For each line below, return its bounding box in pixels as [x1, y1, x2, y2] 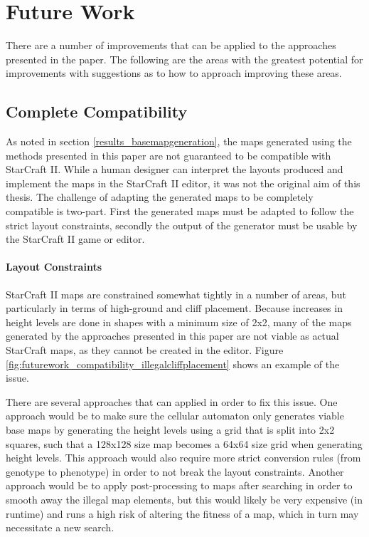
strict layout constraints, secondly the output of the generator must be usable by [6, 217, 358, 232]
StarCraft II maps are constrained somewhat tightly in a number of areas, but [6, 286, 346, 301]
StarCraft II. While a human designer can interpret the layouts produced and [6, 162, 343, 177]
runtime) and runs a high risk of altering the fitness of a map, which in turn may [6, 506, 359, 521]
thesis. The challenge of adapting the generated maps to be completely [6, 189, 314, 204]
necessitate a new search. [6, 520, 114, 535]
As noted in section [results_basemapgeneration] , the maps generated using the [6, 134, 352, 149]
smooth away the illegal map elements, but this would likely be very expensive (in [6, 491, 363, 506]
